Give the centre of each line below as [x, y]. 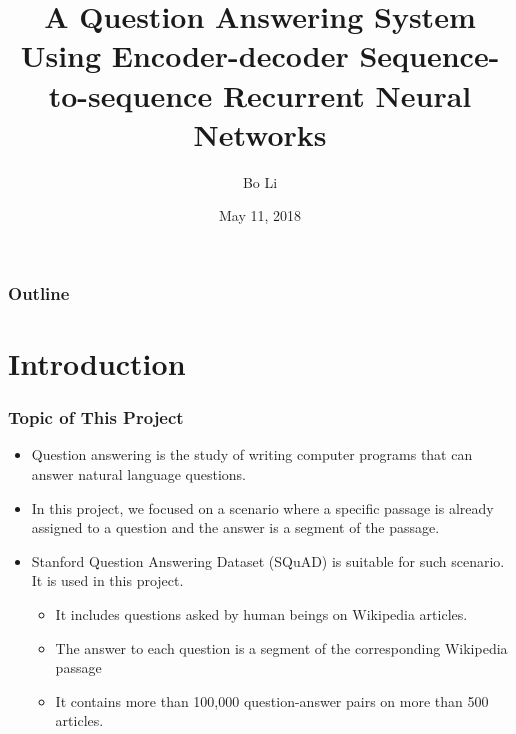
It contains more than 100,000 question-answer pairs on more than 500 [272, 700]
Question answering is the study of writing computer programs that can [252, 454]
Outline [39, 292]
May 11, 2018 [260, 215]
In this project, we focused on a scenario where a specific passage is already [262, 507]
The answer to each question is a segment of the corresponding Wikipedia [281, 647]
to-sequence [130, 94]
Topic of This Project [96, 417]
